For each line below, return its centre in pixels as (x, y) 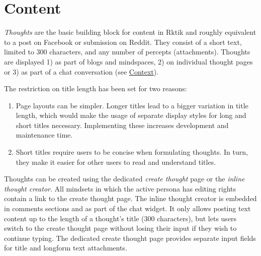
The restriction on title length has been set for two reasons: (96, 88)
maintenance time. (44, 135)
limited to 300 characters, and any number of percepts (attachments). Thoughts (127, 52)
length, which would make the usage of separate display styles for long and (131, 115)
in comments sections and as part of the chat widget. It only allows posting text (127, 208)
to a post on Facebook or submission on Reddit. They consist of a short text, (123, 42)
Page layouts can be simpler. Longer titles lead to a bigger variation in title (132, 105)
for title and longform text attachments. (66, 248)
